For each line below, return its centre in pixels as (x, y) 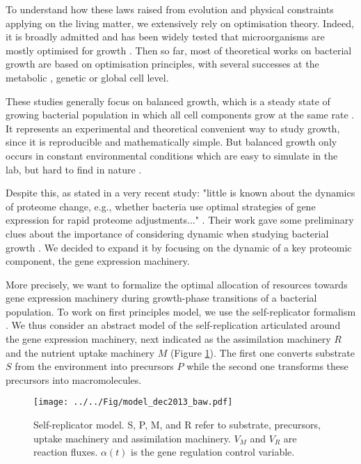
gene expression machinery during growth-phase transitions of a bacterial (161, 298)
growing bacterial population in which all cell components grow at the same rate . (180, 115)
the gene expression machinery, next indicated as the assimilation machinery (168, 339)
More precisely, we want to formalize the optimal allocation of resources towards (177, 284)
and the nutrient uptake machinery (80, 352)
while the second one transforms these (267, 366)
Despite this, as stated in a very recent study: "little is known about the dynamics (180, 193)
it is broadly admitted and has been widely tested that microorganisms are (165, 37)
